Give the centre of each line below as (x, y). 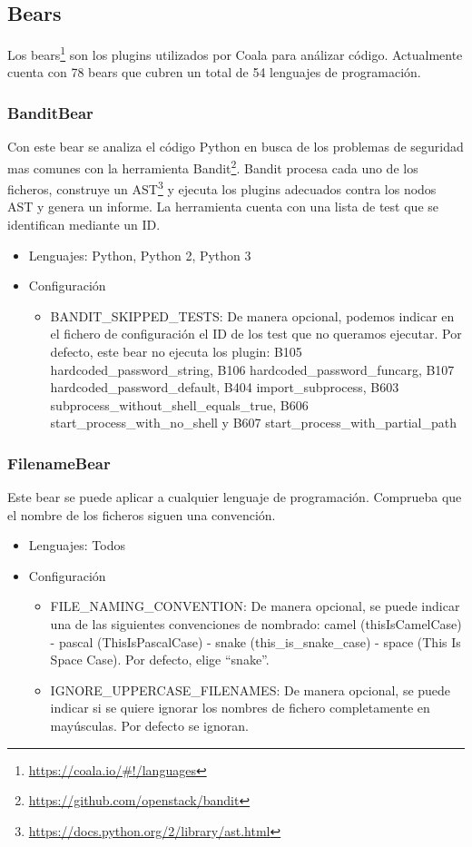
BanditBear (50, 112)
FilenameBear (59, 463)
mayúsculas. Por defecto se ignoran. (149, 726)
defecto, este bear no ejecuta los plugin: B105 (176, 351)
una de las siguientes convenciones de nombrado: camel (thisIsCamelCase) (256, 624)
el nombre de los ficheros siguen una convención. (142, 514)
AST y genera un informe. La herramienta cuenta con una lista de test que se (223, 207)
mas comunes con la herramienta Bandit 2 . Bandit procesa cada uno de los (213, 166)
